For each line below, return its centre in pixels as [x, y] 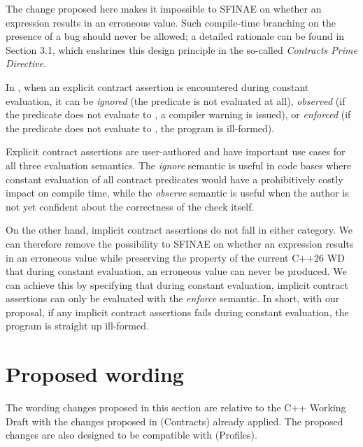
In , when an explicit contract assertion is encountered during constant [157, 86]
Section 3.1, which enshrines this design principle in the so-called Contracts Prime [181, 49]
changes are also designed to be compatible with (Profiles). [131, 435]
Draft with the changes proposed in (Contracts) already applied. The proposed [175, 421]
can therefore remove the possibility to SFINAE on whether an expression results [180, 243]
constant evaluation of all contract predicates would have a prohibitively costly [175, 179]
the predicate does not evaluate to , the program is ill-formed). [140, 128]
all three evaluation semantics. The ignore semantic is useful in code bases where [179, 165]
